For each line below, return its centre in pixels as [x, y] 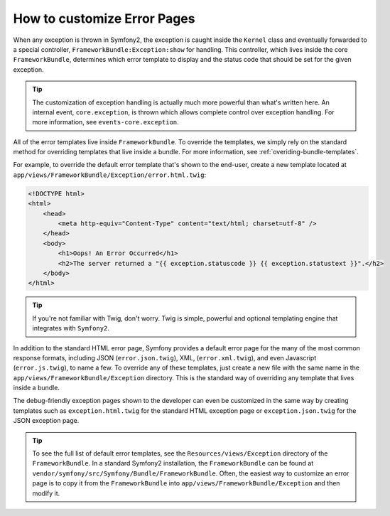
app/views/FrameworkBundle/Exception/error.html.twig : [109, 175]
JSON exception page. [46, 421]
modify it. [46, 493]
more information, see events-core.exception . [105, 122]
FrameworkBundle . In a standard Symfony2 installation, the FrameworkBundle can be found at [173, 463]
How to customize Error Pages [104, 18]
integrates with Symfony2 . [71, 328]
